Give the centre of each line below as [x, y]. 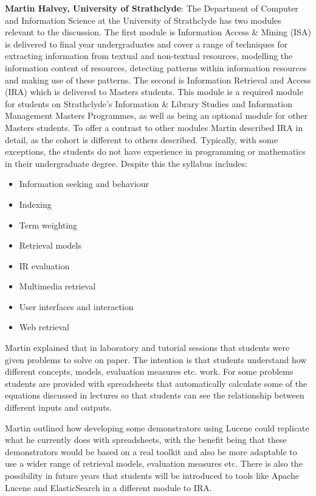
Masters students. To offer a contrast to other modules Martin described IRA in [154, 127]
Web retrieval [44, 327]
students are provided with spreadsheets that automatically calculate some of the [156, 383]
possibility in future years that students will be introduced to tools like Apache [152, 475]
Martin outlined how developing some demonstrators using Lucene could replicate [157, 427]
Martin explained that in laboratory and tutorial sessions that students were [147, 348]
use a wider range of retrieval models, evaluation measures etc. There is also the [154, 463]
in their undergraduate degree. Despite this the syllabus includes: [126, 163]
